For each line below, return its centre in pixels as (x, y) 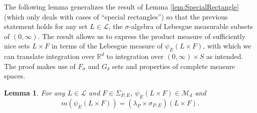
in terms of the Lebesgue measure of (107, 46)
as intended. (225, 56)
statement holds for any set (46, 26)
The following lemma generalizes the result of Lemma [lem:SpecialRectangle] (121, 6)
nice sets (17, 46)
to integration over (135, 56)
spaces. (15, 76)
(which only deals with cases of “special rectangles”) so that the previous (116, 16)
